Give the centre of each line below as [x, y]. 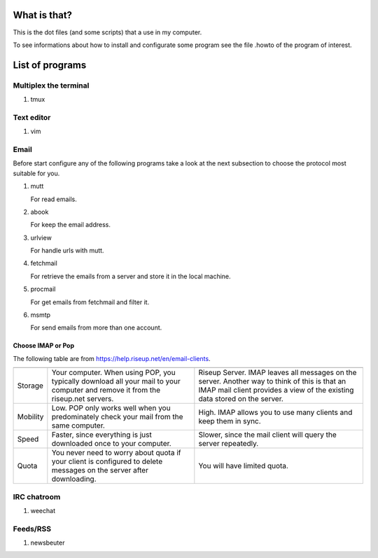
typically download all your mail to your [116, 381]
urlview [41, 238]
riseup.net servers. [83, 399]
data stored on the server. [241, 399]
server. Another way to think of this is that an [272, 381]
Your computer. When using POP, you [113, 373]
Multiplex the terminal [51, 86]
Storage [30, 386]
